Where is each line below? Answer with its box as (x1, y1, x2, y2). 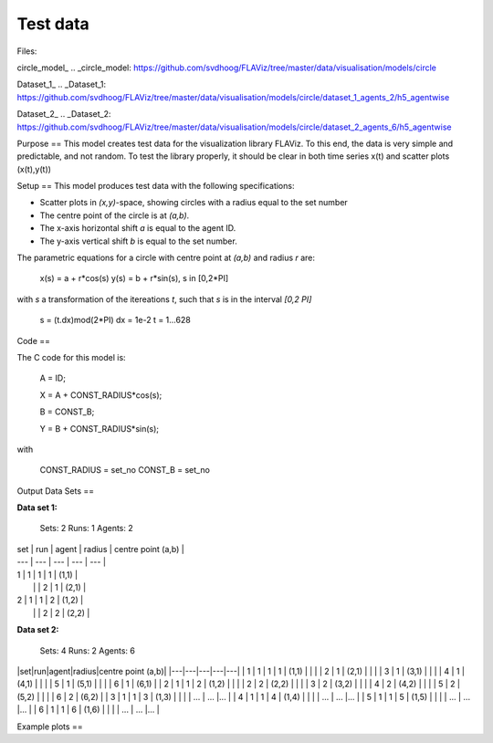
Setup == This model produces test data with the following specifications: (16, 181, 295, 192)
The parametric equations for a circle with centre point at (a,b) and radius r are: (16, 252, 315, 264)
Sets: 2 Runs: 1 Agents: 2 (39, 523, 133, 534)
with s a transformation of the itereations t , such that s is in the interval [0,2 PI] (16, 293, 312, 305)
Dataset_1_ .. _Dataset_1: (16, 78, 107, 90)
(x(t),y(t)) (16, 163, 52, 174)
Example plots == (16, 721, 83, 732)
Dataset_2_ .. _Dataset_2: (16, 109, 111, 120)
